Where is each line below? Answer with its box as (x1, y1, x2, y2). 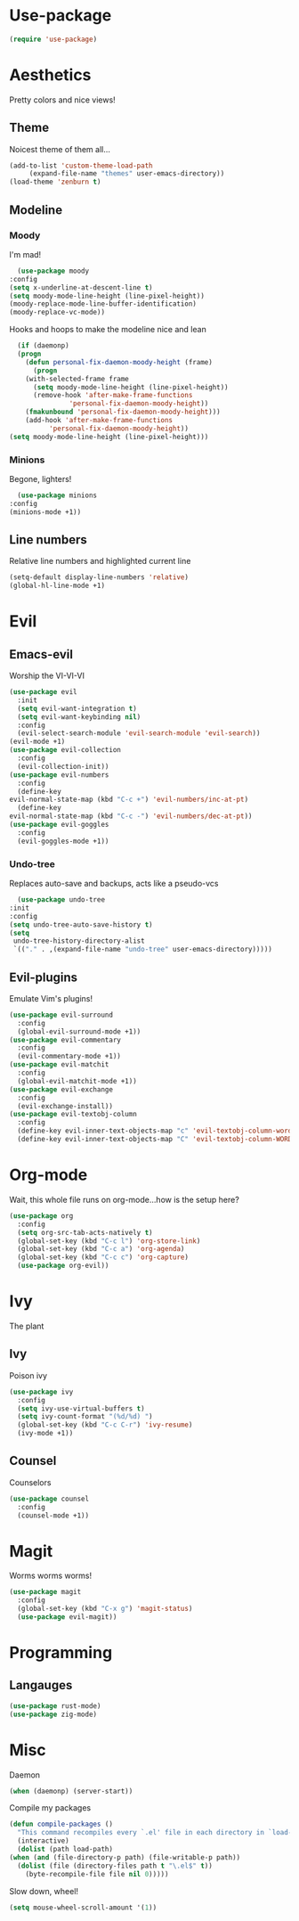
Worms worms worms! (9, 1570, 93, 1582)
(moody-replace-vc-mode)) (9, 308, 105, 317)
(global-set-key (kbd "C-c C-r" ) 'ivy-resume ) (17, 1420, 193, 1430)
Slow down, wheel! (9, 1885, 78, 1896)
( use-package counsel (9, 1494, 90, 1503)
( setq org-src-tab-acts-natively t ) (17, 1228, 153, 1237)
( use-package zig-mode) (9, 1710, 98, 1719)
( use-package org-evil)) (17, 1262, 109, 1271)
